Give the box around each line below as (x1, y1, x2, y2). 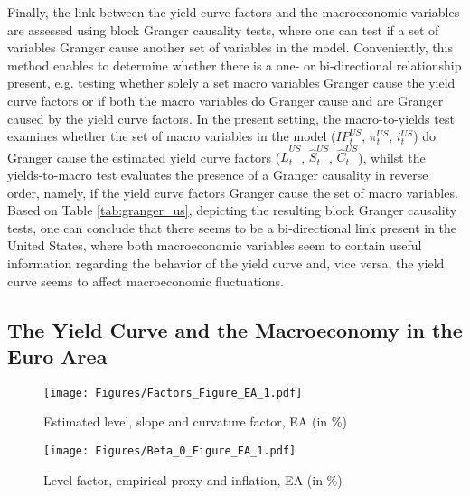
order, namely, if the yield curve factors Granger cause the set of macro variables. (7, 182, 458, 201)
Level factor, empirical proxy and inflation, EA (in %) (43, 470, 343, 489)
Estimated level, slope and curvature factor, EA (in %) (43, 412, 347, 431)
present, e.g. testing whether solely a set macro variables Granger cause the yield (7, 73, 456, 92)
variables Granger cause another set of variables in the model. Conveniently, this (7, 38, 454, 57)
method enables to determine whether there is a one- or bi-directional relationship (7, 55, 462, 74)
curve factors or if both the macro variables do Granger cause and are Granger (7, 90, 444, 109)
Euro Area (7, 342, 108, 370)
